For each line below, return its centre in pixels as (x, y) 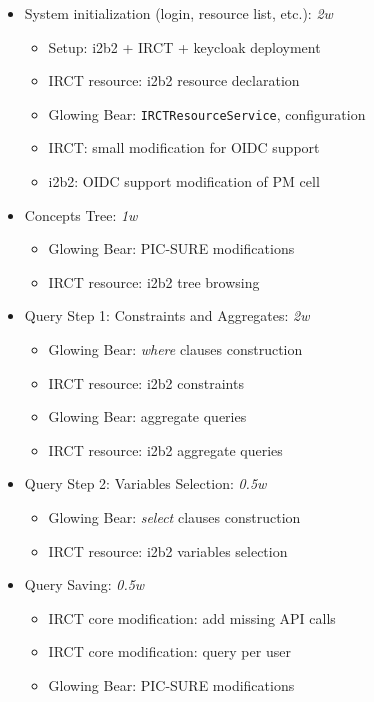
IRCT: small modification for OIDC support (184, 147)
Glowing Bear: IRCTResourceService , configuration (207, 113)
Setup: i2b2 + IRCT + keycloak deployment (184, 46)
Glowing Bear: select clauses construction (174, 516)
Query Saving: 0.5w (84, 584)
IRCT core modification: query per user (169, 651)
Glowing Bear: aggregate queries (147, 416)
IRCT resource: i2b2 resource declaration (174, 80)
